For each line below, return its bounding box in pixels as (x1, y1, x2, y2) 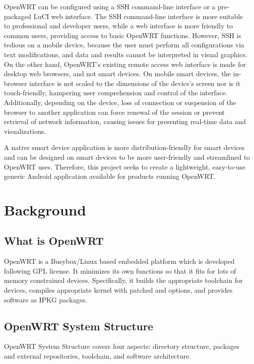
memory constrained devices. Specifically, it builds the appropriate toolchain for (4, 275, 243, 285)
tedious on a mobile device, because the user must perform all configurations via (4, 40, 245, 50)
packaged (4, 11, 31, 21)
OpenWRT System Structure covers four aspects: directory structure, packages (4, 341, 240, 351)
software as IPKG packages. (4, 294, 87, 304)
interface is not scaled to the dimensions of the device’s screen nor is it (29, 78, 241, 88)
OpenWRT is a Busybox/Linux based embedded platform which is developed (4, 256, 235, 266)
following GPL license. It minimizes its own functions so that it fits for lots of (4, 265, 236, 276)
